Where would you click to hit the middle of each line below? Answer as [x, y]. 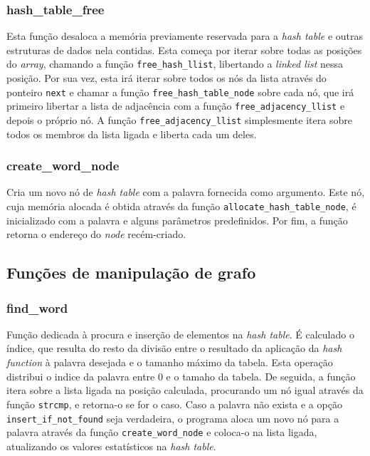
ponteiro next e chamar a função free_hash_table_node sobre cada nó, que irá [180, 92]
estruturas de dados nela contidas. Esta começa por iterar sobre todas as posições [184, 50]
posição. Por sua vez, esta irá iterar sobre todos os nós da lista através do [166, 78]
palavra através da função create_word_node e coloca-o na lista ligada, [162, 432]
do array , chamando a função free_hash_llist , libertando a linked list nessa [175, 64]
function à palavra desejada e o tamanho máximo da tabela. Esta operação [170, 362]
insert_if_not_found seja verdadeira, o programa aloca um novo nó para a [173, 418]
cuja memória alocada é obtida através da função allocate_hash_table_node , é [181, 206]
